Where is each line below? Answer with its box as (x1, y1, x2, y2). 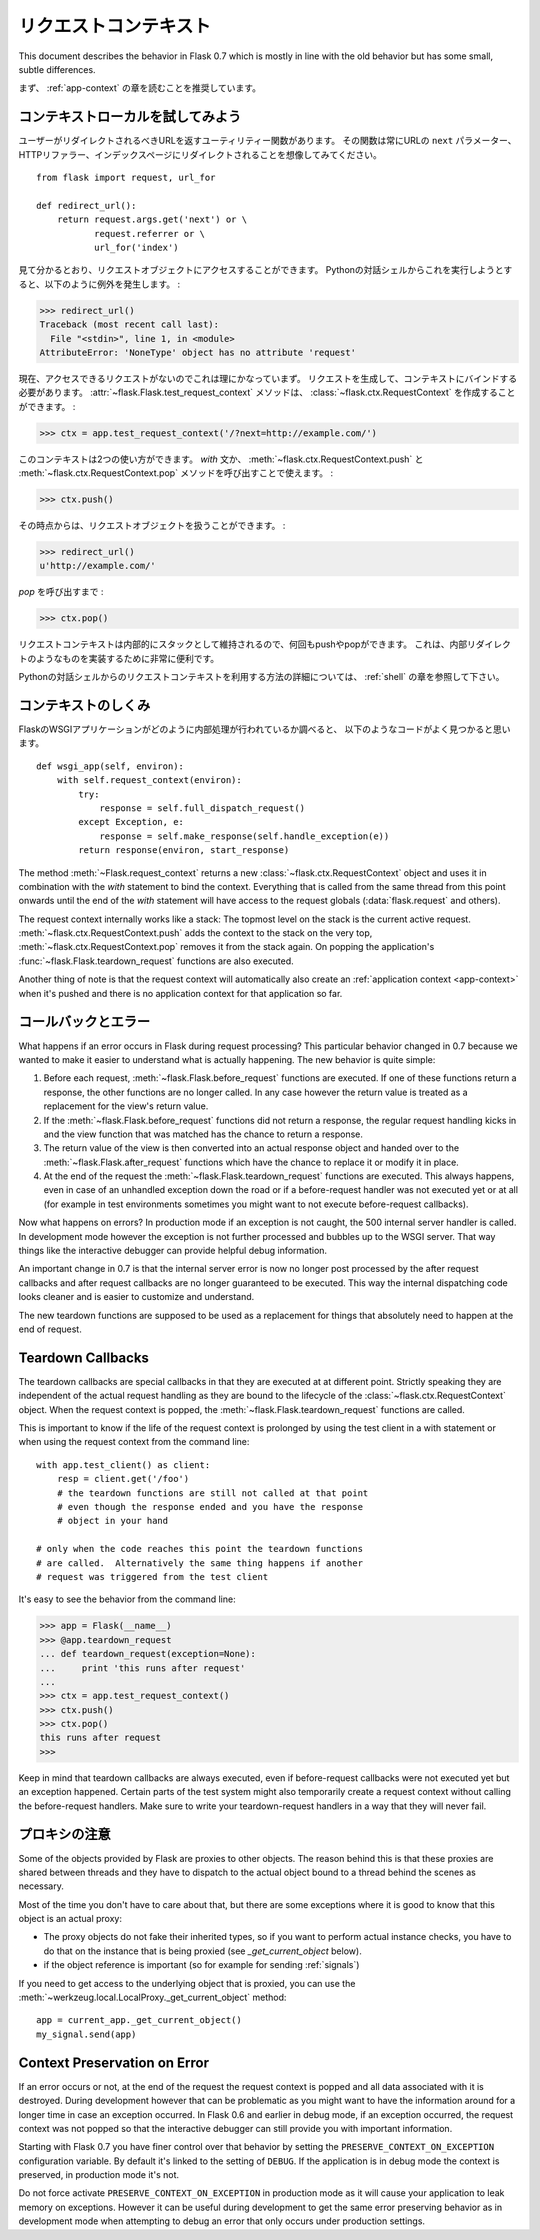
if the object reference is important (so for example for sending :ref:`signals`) (43, 1959, 360, 1971)
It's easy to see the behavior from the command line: (18, 1593, 236, 1605)
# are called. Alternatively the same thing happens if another (36, 1557, 364, 1569)
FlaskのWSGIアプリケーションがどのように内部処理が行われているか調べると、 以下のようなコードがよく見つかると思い (18, 723, 511, 735)
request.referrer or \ (93, 228, 205, 239)
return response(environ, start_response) (78, 845, 290, 856)
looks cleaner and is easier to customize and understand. (18, 1291, 255, 1303)
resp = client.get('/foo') (56, 1473, 190, 1485)
